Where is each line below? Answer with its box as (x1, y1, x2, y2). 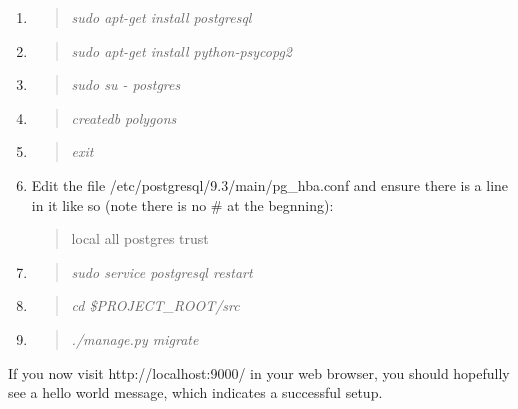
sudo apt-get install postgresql (71, 7, 252, 27)
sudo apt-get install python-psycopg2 (71, 40, 293, 61)
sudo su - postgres (71, 74, 181, 95)
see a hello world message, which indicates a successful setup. (8, 382, 383, 403)
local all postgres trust (71, 228, 209, 249)
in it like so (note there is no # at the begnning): (31, 194, 334, 215)
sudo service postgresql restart (71, 261, 253, 282)
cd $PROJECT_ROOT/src (71, 295, 240, 316)
